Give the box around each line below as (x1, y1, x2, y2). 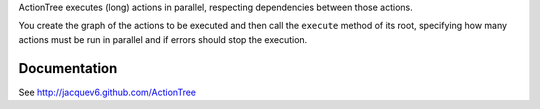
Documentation (18, 60, 118, 77)
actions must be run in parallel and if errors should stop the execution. (18, 33, 308, 45)
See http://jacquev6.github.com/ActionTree (18, 86, 197, 98)
